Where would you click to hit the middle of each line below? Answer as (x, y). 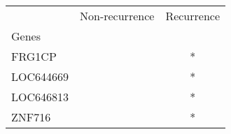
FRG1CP (34, 56)
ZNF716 (31, 117)
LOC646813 (40, 97)
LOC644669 (40, 76)
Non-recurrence (117, 16)
